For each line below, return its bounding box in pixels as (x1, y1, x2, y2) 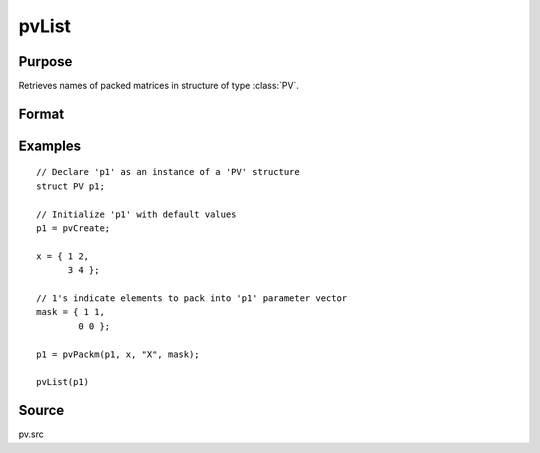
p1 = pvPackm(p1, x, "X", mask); (36, 348, 200, 360)
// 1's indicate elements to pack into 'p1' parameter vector (36, 293, 348, 304)
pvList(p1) (36, 376, 90, 388)
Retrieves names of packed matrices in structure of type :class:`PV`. (18, 80, 300, 92)
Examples (18, 137, 82, 154)
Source (18, 402, 65, 419)
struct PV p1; (36, 180, 105, 192)
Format (18, 105, 65, 122)
